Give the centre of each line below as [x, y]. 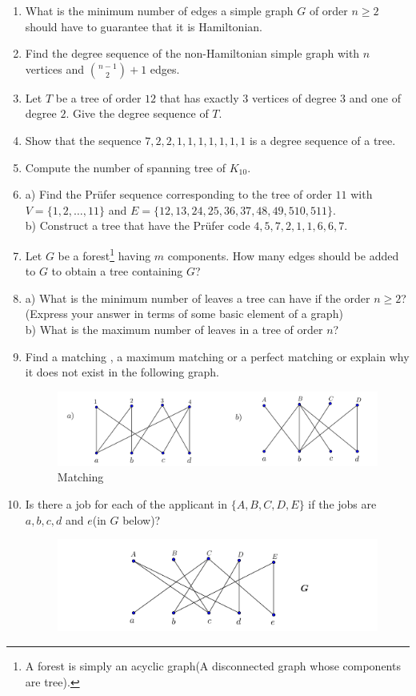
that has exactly [199, 97]
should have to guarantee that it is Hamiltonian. [144, 26]
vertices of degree [294, 97]
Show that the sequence [83, 140]
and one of [375, 97]
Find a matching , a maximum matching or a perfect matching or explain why [217, 356]
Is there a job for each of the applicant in [126, 503]
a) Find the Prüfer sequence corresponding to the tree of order [178, 194]
